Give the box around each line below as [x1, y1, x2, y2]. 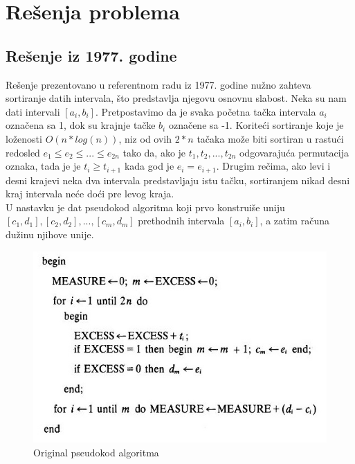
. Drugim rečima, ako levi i [216, 159, 331, 173]
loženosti [6, 131, 42, 145]
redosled [6, 145, 40, 159]
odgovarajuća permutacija [239, 145, 349, 159]
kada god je [124, 159, 174, 173]
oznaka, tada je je [6, 159, 81, 173]
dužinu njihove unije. [6, 226, 94, 241]
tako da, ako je [122, 145, 186, 159]
